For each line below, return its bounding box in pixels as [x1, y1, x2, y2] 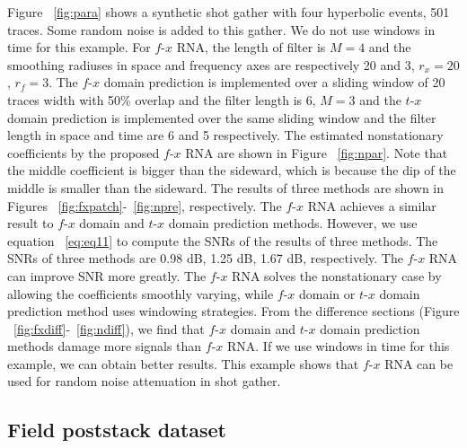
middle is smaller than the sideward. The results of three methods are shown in [7, 178, 445, 197]
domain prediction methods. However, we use [168, 214, 418, 233]
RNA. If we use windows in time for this [226, 337, 450, 356]
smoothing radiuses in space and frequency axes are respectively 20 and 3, [7, 55, 415, 74]
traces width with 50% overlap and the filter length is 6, [7, 90, 316, 109]
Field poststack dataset [7, 416, 226, 444]
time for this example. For [7, 38, 151, 57]
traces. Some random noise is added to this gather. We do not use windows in [7, 20, 436, 39]
